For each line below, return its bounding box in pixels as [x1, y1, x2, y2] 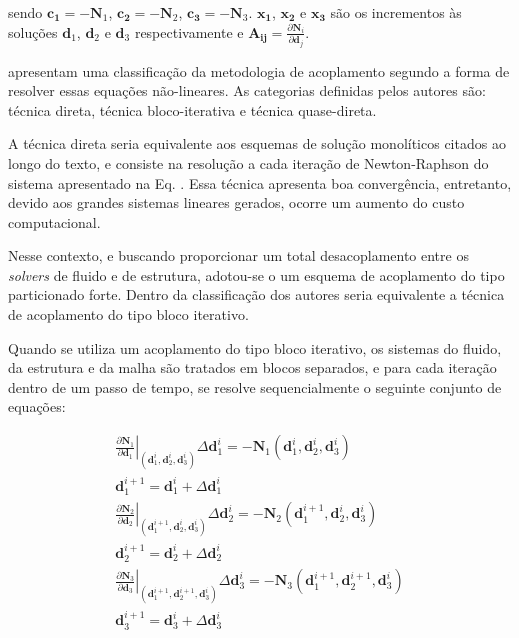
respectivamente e [134, 21, 244, 42]
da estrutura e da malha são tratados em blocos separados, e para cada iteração [8, 357, 497, 378]
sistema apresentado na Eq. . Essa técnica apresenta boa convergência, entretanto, [8, 172, 512, 193]
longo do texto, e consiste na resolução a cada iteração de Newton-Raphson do [8, 152, 489, 173]
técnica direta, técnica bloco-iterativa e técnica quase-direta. [8, 99, 377, 120]
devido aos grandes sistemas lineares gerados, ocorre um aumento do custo [8, 192, 465, 213]
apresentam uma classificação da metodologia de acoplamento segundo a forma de [8, 60, 510, 81]
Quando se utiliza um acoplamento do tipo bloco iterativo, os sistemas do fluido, [8, 337, 502, 358]
